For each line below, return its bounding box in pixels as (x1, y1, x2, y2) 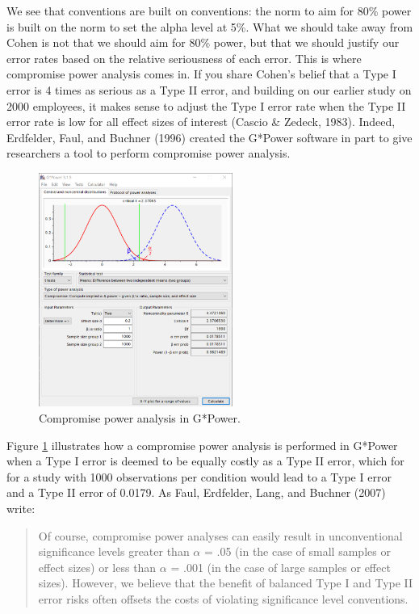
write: (6, 499, 36, 516)
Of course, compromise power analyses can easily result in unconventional (38, 527, 403, 544)
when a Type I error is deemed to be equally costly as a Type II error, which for (6, 452, 404, 469)
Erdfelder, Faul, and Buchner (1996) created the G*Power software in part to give (6, 128, 413, 145)
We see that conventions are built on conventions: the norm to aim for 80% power (6, 2, 412, 19)
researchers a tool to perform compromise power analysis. (6, 145, 291, 162)
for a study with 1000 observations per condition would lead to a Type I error (6, 468, 392, 485)
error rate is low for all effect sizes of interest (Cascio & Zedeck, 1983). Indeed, (6, 113, 396, 130)
